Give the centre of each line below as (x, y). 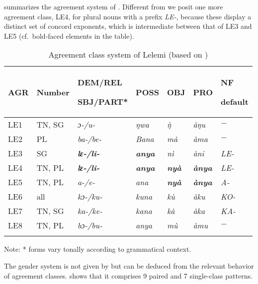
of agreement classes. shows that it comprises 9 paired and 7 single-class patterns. (128, 275)
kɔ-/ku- (90, 197)
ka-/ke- (90, 211)
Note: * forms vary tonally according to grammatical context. (98, 249)
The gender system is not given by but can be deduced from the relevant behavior (129, 265)
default (235, 102)
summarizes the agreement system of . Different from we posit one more (114, 6)
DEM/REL (100, 82)
